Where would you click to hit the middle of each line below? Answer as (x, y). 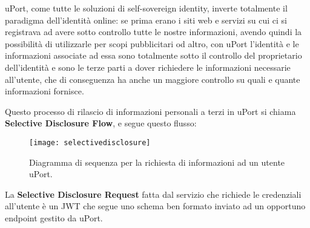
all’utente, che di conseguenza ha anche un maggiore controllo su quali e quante (153, 79)
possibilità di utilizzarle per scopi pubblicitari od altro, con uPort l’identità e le (152, 43)
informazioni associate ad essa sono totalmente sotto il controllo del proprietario (153, 55)
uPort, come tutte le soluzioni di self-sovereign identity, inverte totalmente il (146, 8)
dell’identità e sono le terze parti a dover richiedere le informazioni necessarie (148, 67)
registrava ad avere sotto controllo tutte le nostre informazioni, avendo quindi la (153, 32)
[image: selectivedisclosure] (90, 142)
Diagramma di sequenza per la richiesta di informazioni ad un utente (157, 162)
